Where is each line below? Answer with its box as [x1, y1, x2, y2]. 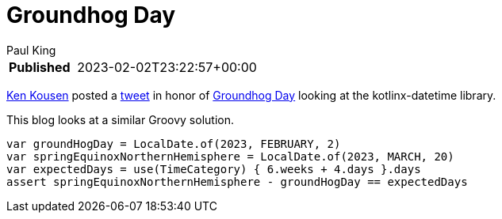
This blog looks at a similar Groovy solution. [6, 112, 234, 126]
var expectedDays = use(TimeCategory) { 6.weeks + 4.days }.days [6, 162, 421, 176]
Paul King [6, 43, 56, 57]
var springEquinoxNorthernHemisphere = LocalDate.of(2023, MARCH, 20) [6, 149, 454, 163]
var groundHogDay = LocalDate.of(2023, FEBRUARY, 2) [6, 137, 341, 150]
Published [9, 59, 71, 75]
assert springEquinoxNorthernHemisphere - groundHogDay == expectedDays [6, 175, 468, 188]
